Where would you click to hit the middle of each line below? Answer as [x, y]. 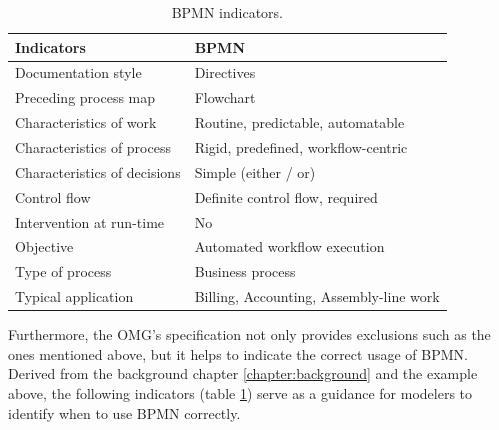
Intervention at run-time [90, 221]
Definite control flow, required [286, 196]
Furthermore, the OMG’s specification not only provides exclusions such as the [249, 334]
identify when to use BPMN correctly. [124, 412]
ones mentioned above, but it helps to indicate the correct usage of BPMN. [238, 353]
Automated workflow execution [289, 246]
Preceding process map [85, 97]
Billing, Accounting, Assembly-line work [317, 296]
